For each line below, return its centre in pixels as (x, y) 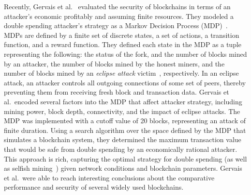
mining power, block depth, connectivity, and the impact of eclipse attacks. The (122, 111)
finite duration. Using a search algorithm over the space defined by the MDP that (125, 130)
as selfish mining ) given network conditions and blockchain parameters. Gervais (123, 168)
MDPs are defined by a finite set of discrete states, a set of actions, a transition (122, 35)
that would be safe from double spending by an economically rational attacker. (121, 149)
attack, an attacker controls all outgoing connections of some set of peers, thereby (125, 82)
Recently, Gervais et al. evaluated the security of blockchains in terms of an (117, 6)
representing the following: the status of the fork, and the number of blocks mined (125, 54)
